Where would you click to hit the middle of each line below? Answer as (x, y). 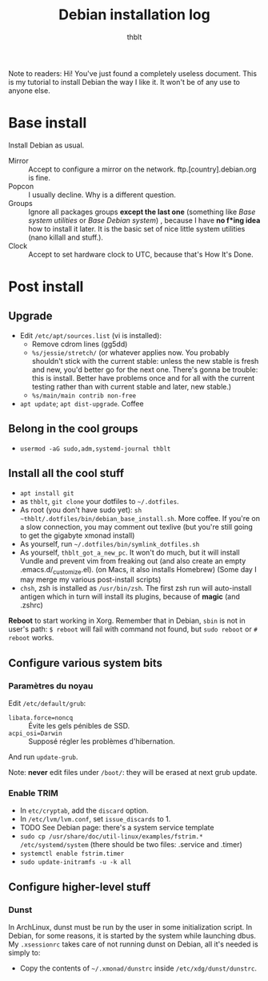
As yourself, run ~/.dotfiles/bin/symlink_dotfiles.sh (110, 543)
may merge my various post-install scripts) (90, 579)
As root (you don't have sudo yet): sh (81, 510)
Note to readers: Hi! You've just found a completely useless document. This (133, 73)
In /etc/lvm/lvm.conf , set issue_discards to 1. (95, 819)
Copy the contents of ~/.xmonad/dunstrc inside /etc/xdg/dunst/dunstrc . (138, 968)
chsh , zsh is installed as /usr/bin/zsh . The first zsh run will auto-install (136, 588)
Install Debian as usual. (46, 145)
